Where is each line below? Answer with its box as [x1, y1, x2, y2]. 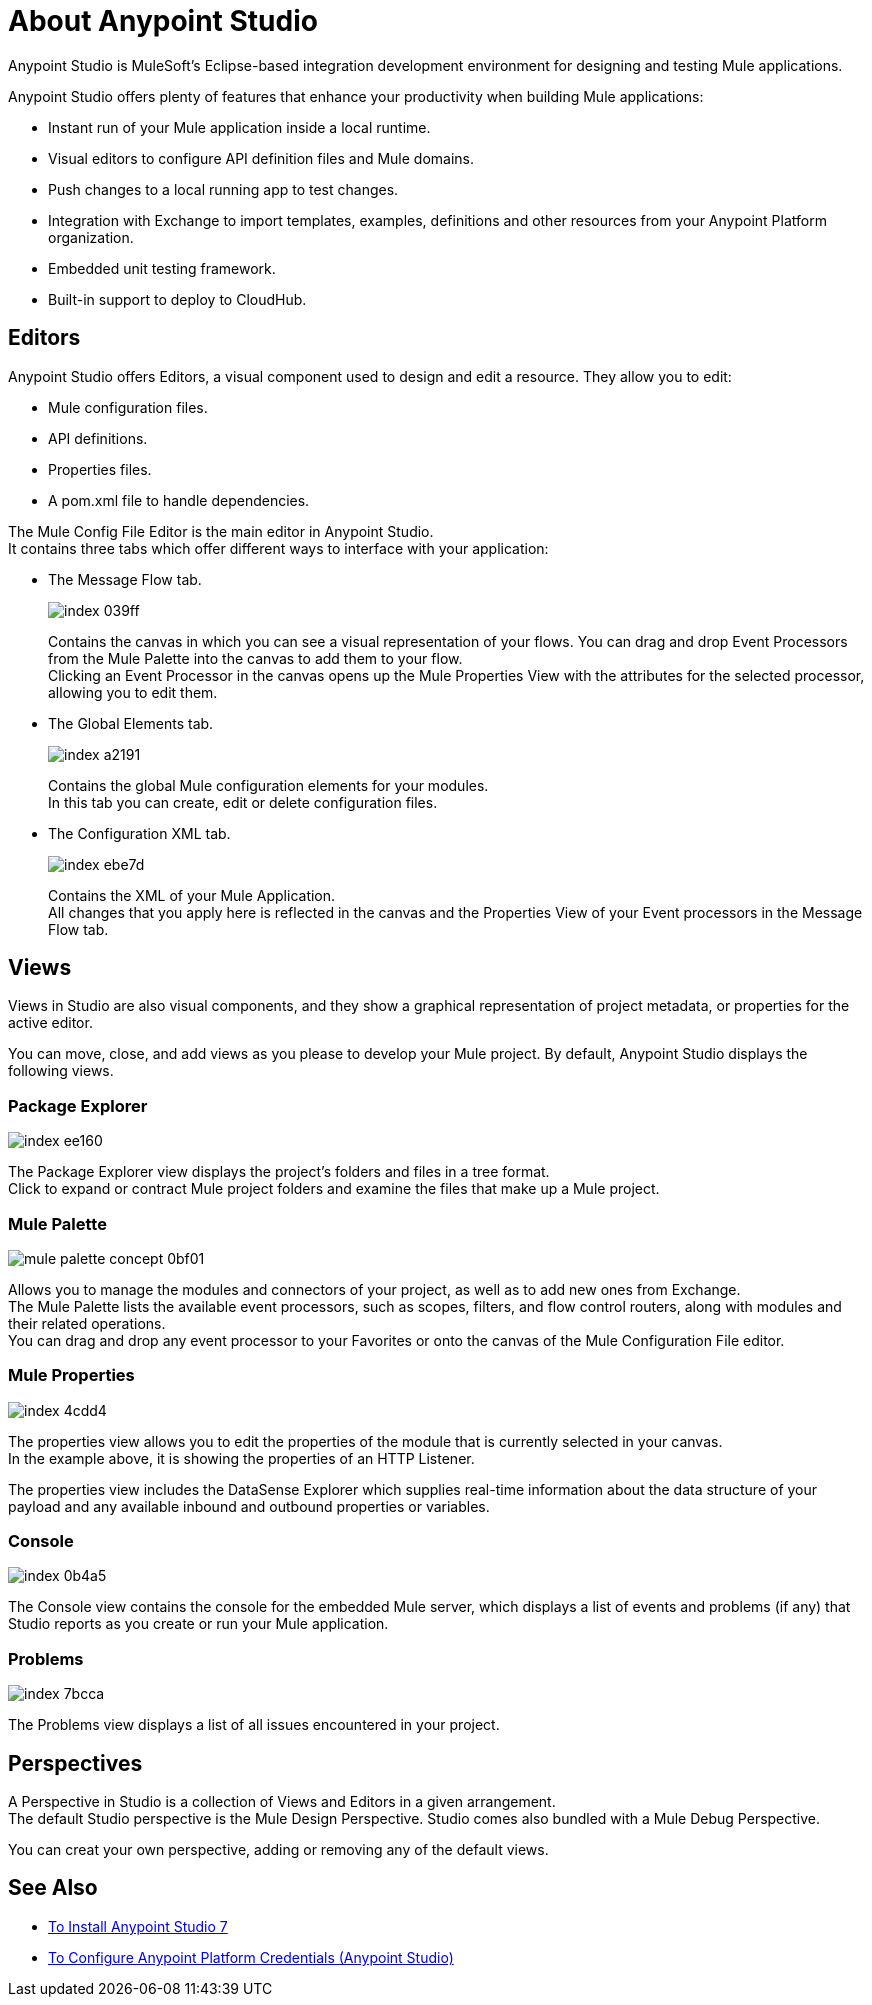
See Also [8, 1875, 98, 1901]
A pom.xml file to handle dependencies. [48, 491, 310, 509]
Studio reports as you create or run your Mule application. [8, 1615, 389, 1633]
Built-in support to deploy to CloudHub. [48, 290, 307, 308]
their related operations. [8, 1314, 166, 1332]
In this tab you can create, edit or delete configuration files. [48, 793, 438, 811]
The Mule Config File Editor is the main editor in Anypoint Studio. [8, 522, 434, 540]
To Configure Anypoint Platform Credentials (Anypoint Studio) [48, 1948, 454, 1966]
